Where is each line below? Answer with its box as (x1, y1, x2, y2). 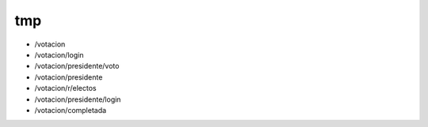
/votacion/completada (34, 105, 107, 114)
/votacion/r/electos (34, 84, 97, 93)
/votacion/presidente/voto (34, 62, 120, 71)
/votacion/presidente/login (34, 95, 121, 104)
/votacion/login (34, 50, 84, 59)
